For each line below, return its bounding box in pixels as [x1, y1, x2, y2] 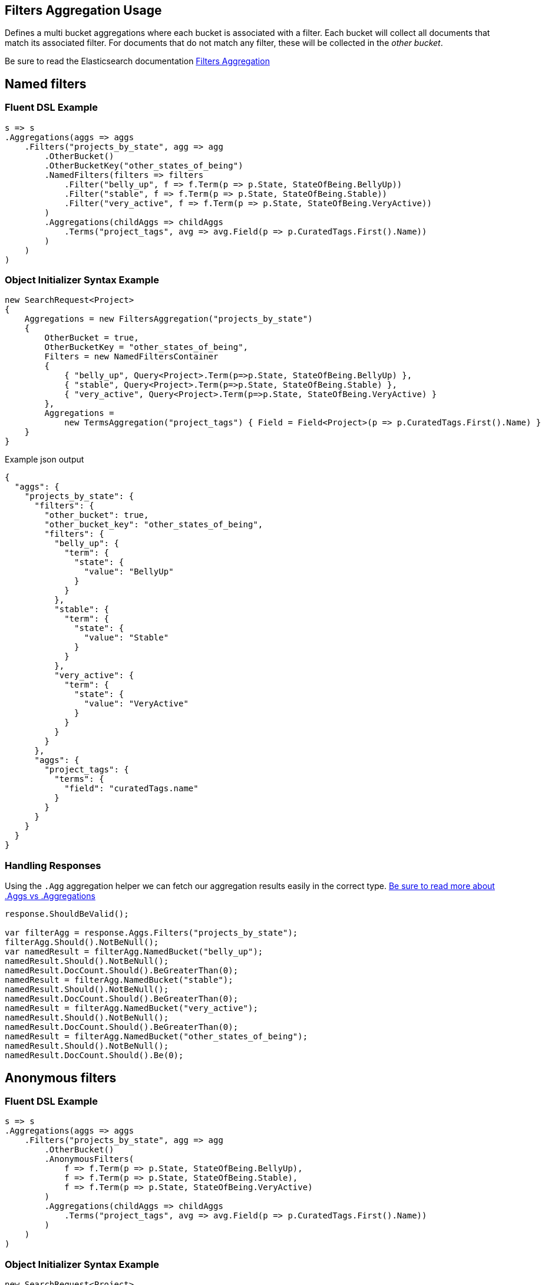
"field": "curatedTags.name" [64, 784, 199, 794]
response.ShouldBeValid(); [5, 909, 129, 919]
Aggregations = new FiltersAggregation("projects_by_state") [24, 314, 313, 324]
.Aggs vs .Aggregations [5, 891, 95, 901]
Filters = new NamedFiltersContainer [44, 352, 219, 362]
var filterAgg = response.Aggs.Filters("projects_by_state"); [5, 928, 298, 938]
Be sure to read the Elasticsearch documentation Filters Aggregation [5, 56, 270, 67]
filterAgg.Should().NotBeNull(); [5, 937, 159, 947]
